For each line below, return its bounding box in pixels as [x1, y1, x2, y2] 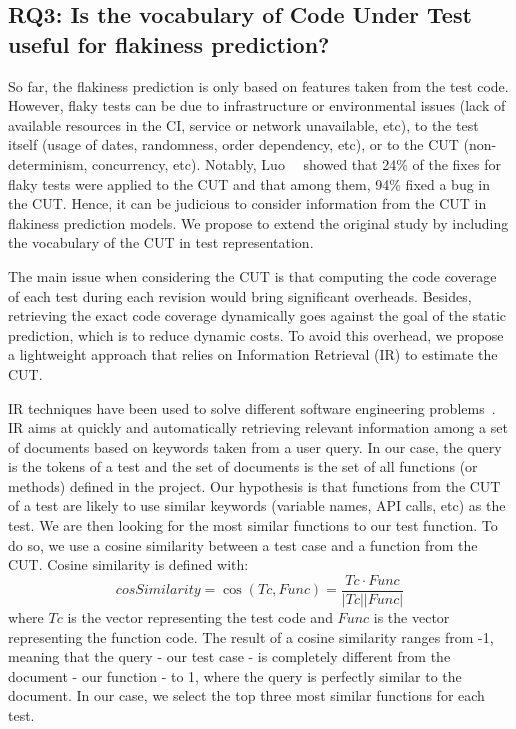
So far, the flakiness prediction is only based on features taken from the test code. [8, 75, 509, 96]
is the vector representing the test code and [67, 606, 333, 627]
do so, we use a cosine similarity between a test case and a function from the [8, 534, 478, 555]
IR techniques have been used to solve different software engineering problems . [8, 397, 496, 418]
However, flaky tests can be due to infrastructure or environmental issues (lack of [8, 95, 506, 116]
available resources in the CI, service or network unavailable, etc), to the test [8, 114, 479, 135]
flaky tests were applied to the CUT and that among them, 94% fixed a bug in [8, 173, 491, 194]
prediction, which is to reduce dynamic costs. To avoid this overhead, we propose [8, 324, 504, 345]
